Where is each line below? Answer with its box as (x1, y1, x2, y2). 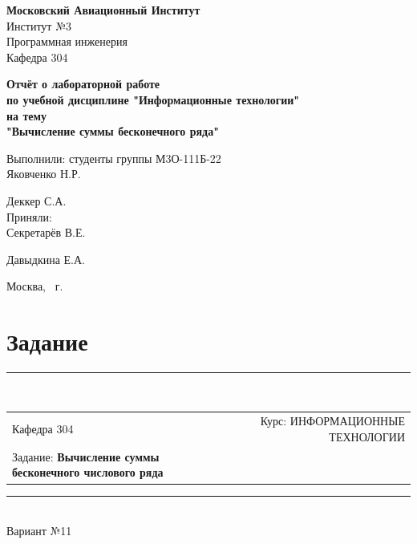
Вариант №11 (6, 522, 72, 539)
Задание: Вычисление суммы (12, 448, 160, 465)
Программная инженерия (6, 33, 128, 50)
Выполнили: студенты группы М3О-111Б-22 (6, 149, 221, 166)
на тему (6, 107, 47, 124)
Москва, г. (6, 278, 63, 294)
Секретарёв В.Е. (6, 224, 86, 241)
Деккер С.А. (6, 192, 67, 209)
